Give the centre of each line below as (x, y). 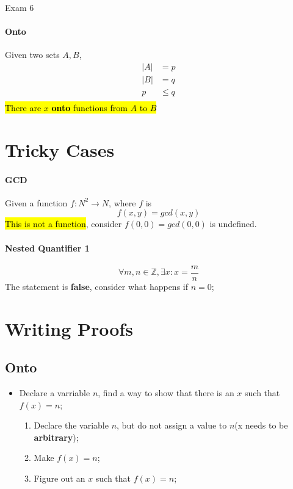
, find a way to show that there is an (166, 393)
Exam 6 (20, 7)
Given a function (36, 202)
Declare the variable (71, 425)
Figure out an (60, 478)
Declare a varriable (55, 393)
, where (122, 202)
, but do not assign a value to (172, 425)
